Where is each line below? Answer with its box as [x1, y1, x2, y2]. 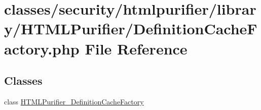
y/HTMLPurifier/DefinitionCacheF [4, 18, 257, 39]
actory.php [4, 38, 80, 59]
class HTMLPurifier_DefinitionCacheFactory [4, 96, 144, 106]
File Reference [85, 38, 188, 59]
